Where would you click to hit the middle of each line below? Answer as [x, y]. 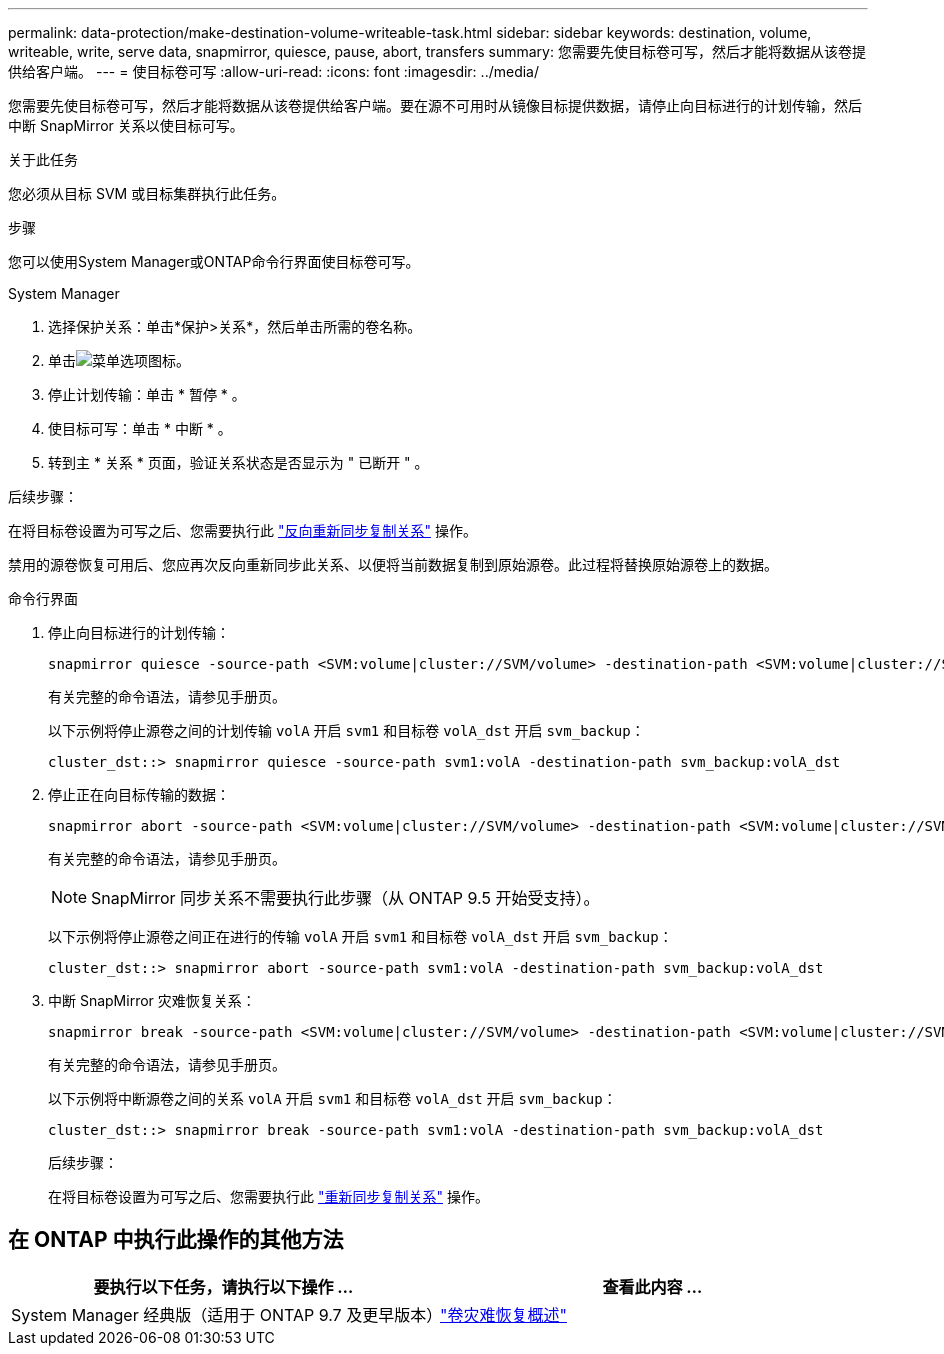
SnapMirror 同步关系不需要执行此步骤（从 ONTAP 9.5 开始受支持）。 [345, 898]
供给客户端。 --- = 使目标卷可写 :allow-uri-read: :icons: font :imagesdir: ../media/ [274, 71]
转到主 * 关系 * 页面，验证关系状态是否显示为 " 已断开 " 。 [238, 462]
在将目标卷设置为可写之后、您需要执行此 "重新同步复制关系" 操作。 [268, 1196]
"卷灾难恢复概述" [503, 1314]
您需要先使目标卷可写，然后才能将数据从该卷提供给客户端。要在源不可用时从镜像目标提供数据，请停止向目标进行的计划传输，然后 [435, 105]
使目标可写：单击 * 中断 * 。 [140, 428]
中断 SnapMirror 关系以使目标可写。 [126, 125]
